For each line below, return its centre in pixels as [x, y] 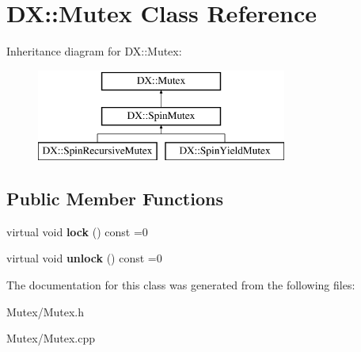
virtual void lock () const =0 [77, 231]
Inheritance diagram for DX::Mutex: [94, 51]
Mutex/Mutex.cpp [51, 338]
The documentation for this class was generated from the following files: [181, 285]
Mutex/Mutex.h [46, 311]
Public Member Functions [115, 199]
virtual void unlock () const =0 [84, 258]
